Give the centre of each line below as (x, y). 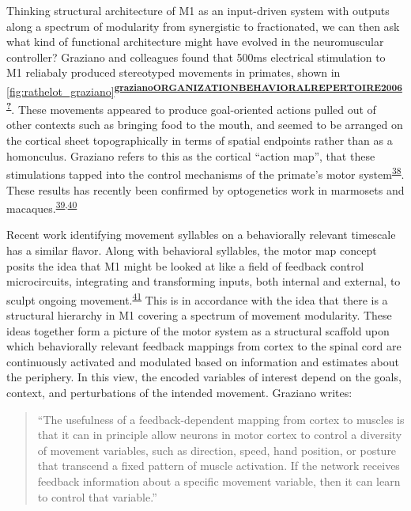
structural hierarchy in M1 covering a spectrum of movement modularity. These (199, 314)
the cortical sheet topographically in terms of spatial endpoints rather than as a (200, 140)
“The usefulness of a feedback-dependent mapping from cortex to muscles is (221, 419)
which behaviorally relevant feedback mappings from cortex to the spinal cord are (204, 346)
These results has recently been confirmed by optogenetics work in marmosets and (205, 189)
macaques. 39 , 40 (42, 207)
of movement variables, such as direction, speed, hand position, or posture (217, 450)
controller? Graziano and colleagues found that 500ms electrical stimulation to (196, 57)
